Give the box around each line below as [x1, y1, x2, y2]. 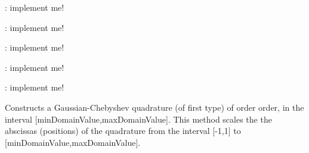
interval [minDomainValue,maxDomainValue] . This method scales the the [5, 113, 272, 125]
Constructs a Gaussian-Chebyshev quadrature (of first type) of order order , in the [5, 101, 304, 113]
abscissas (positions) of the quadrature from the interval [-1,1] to [5, 124, 241, 137]
